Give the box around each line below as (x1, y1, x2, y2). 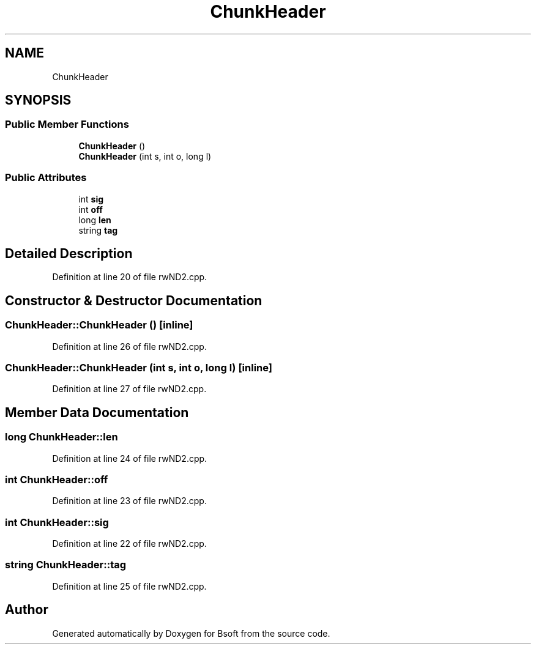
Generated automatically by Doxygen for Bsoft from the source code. (52, 628, 330, 639)
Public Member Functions (5, 118, 129, 131)
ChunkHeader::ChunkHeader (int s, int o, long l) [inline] (5, 362, 272, 374)
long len (78, 214, 111, 225)
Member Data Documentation (5, 404, 189, 420)
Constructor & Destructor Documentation (5, 292, 262, 308)
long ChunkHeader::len (5, 431, 118, 443)
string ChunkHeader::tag (5, 558, 127, 571)
